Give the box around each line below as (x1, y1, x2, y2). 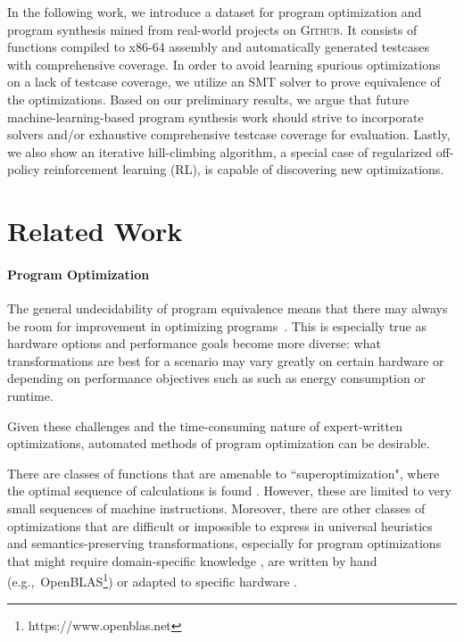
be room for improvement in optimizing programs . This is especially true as (7, 316, 427, 335)
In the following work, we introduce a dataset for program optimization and (7, 3, 422, 21)
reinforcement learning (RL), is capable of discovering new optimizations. (44, 160, 444, 179)
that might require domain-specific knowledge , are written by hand (7, 551, 377, 570)
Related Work (7, 212, 183, 249)
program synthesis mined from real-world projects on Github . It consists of (7, 20, 418, 38)
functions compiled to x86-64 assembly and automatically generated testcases (7, 37, 429, 56)
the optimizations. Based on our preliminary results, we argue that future (7, 89, 410, 108)
